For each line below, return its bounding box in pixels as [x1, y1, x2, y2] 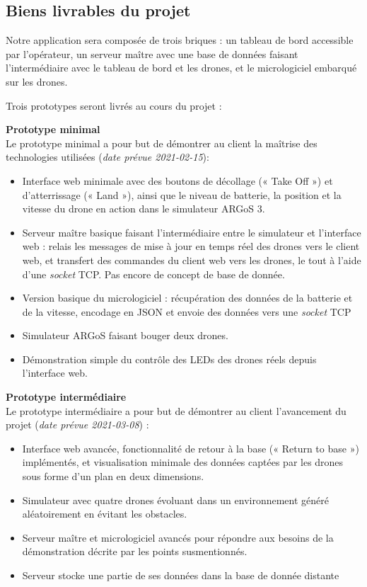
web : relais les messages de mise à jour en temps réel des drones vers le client [22, 239, 360, 253]
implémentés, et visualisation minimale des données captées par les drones [22, 455, 344, 469]
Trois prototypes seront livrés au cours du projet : [6, 98, 222, 113]
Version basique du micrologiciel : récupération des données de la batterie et [22, 290, 353, 305]
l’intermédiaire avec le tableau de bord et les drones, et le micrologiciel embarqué [6, 60, 357, 75]
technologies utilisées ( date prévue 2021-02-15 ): [6, 149, 209, 164]
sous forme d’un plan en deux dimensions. [22, 469, 204, 484]
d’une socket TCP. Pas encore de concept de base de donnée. [22, 266, 285, 281]
